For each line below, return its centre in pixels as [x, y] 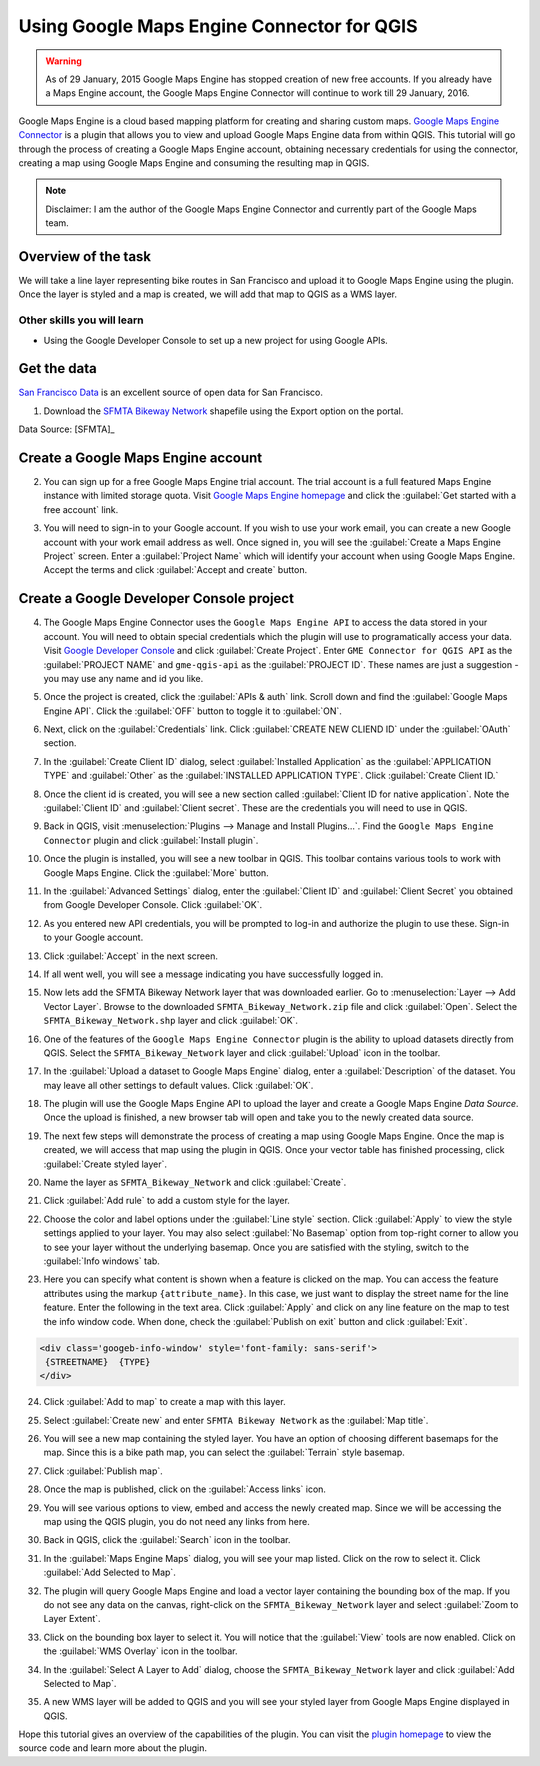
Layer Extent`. [72, 1619]
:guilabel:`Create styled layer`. [105, 1164]
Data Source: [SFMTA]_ [66, 429]
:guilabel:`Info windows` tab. [101, 1261]
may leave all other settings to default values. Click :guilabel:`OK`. [178, 1085]
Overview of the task [85, 256]
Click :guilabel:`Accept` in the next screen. [131, 956]
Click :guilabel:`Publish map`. [103, 1471]
